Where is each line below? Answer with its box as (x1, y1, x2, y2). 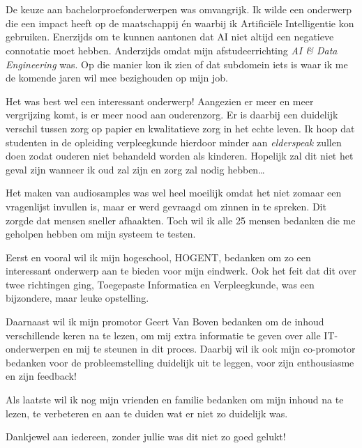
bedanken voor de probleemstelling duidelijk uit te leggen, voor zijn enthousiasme (6, 355, 354, 369)
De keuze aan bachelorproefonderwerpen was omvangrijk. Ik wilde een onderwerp (6, 2, 352, 17)
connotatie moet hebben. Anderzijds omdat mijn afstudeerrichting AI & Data (6, 43, 338, 57)
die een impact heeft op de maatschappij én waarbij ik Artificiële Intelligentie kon (6, 15, 354, 30)
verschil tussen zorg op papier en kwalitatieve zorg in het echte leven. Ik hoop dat (6, 121, 355, 135)
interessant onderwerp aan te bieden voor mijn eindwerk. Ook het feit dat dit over (6, 263, 356, 278)
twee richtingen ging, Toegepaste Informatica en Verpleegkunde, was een (6, 277, 315, 291)
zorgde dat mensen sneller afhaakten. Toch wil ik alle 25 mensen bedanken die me (6, 213, 356, 227)
